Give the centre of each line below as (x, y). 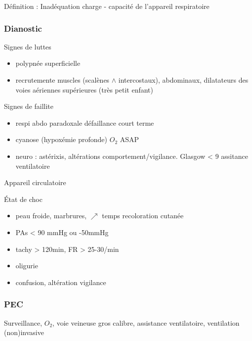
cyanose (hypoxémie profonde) (62, 139)
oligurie (27, 266)
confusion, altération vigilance (61, 282)
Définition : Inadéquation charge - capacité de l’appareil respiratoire (107, 6)
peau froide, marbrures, (51, 216)
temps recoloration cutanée (143, 216)
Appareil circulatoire (35, 182)
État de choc (23, 199)
